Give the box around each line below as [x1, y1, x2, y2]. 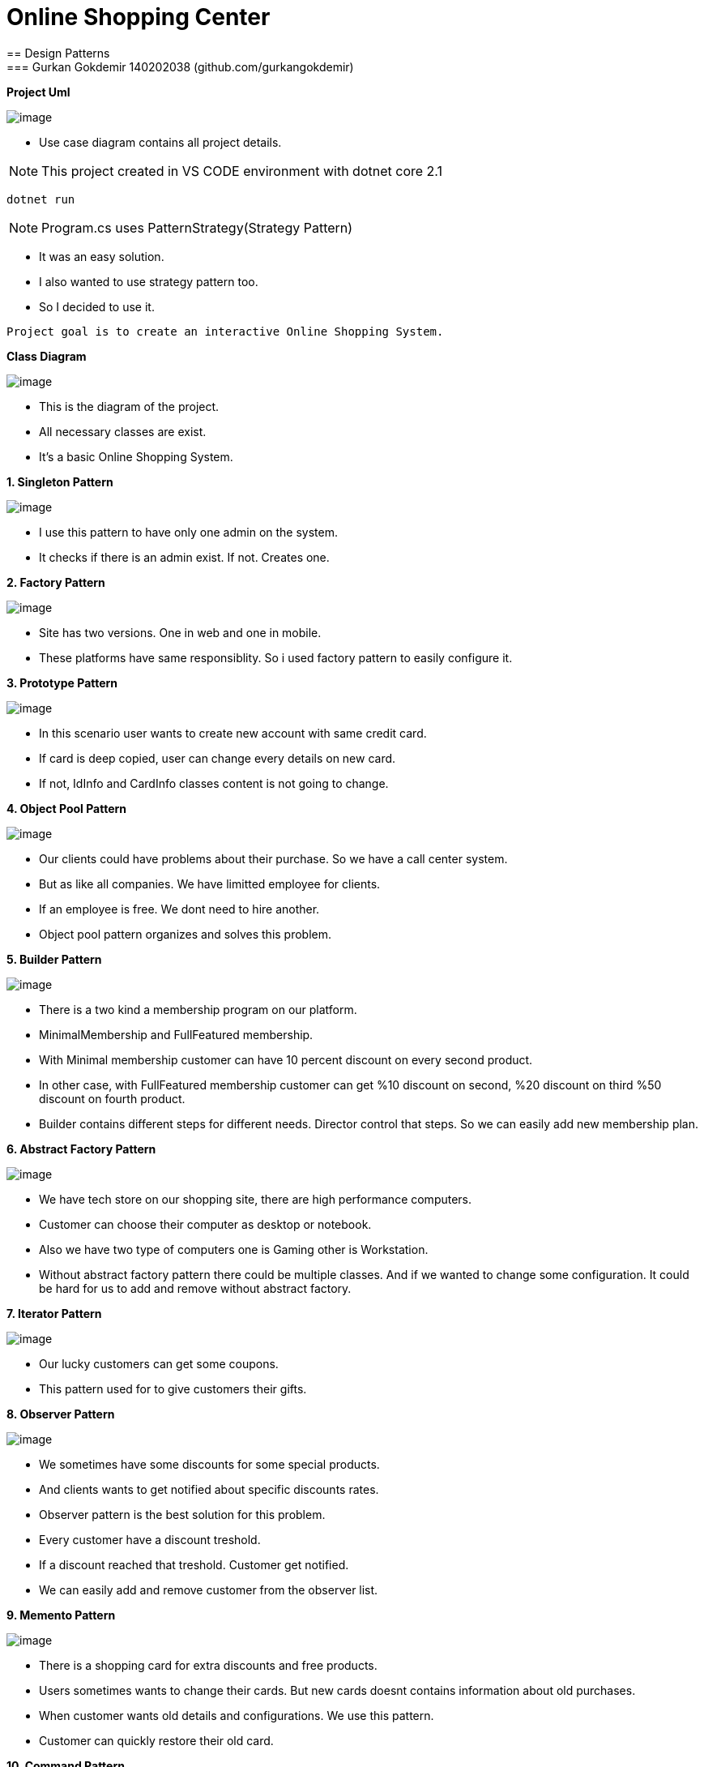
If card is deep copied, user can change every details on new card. [39, 751, 396, 765]
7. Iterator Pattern [6, 1306, 102, 1320]
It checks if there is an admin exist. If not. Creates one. [39, 550, 330, 564]
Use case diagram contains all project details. [39, 135, 282, 149]
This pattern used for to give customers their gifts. [39, 1381, 307, 1396]
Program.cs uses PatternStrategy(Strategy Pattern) [41, 219, 353, 236]
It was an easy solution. [39, 249, 164, 263]
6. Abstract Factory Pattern [6, 1141, 156, 1156]
